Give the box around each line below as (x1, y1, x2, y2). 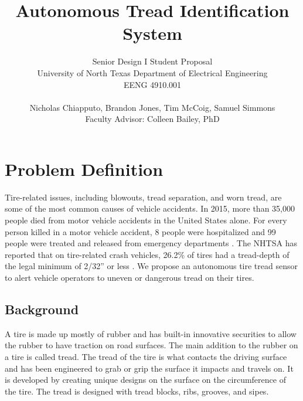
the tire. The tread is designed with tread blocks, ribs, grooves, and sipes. (5, 385, 269, 397)
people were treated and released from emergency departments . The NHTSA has (5, 237, 297, 249)
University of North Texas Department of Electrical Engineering (37, 66, 268, 79)
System (122, 21, 182, 45)
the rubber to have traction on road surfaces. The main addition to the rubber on (5, 339, 298, 351)
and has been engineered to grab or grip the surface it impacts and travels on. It (5, 362, 294, 374)
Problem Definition (5, 157, 164, 181)
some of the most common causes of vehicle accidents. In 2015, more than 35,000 (5, 202, 295, 215)
